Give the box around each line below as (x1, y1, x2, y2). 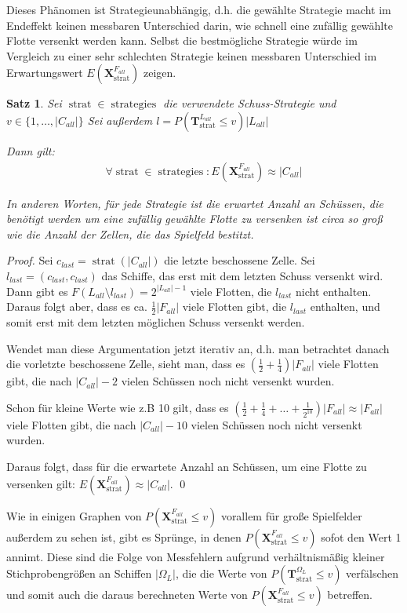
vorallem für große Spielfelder (220, 507, 362, 524)
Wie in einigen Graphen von (6, 507, 142, 524)
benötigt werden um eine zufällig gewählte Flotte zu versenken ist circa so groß (6, 210, 383, 227)
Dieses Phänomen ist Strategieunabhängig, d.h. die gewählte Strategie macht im (6, 2, 391, 17)
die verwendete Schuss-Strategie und (163, 95, 336, 111)
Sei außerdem (87, 111, 153, 128)
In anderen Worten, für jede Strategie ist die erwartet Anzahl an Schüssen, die (6, 195, 383, 211)
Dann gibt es (6, 283, 68, 299)
